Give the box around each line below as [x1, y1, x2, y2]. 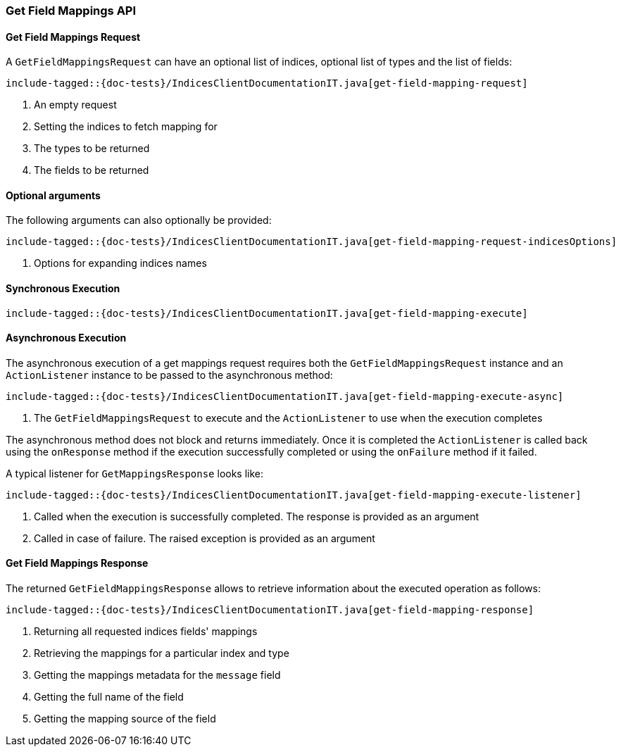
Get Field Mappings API [6, 4, 137, 18]
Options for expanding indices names [34, 257, 207, 270]
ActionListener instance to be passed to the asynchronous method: [6, 368, 333, 381]
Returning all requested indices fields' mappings [34, 625, 258, 638]
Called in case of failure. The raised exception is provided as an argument [34, 532, 375, 544]
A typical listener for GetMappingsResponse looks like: [6, 467, 264, 480]
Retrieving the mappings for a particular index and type [34, 647, 289, 660]
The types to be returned [34, 142, 150, 155]
